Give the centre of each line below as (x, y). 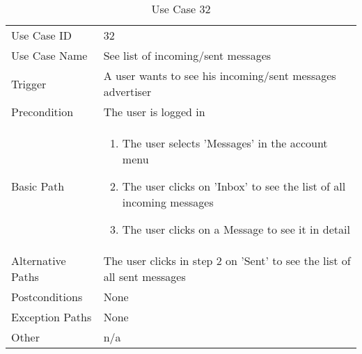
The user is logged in (154, 112)
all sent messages (144, 276)
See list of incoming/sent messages (187, 55)
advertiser (127, 91)
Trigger (29, 83)
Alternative (39, 260)
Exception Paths (52, 317)
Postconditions (47, 297)
